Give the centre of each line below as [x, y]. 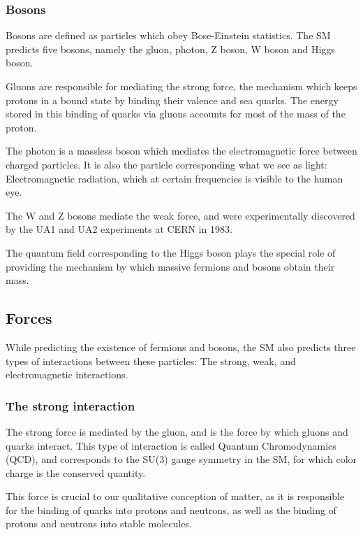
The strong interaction [71, 405]
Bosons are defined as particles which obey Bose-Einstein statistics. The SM [168, 35]
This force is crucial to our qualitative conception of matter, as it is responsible [175, 496]
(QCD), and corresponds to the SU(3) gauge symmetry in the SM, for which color [181, 459]
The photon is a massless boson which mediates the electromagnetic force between [181, 151]
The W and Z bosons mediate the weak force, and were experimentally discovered [180, 215]
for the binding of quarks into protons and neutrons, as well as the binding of [171, 509]
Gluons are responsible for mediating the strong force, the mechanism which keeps [181, 86]
